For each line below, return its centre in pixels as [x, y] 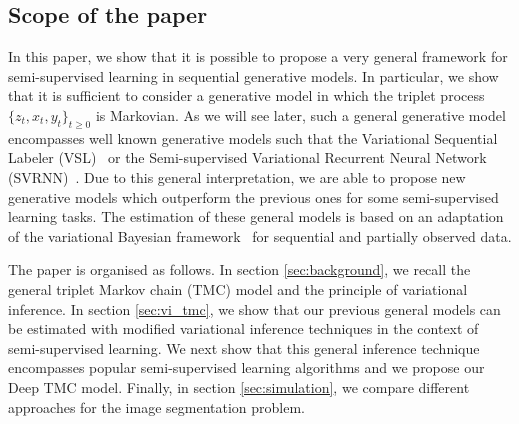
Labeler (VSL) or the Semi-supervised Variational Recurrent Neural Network [247, 157]
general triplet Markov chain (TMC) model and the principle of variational [238, 288]
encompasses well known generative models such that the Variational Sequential [253, 137]
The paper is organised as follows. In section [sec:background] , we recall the [239, 269]
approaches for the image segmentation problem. [156, 406]
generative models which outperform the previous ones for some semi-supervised [253, 196]
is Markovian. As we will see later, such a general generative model [300, 114]
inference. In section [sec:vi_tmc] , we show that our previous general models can [254, 308]
